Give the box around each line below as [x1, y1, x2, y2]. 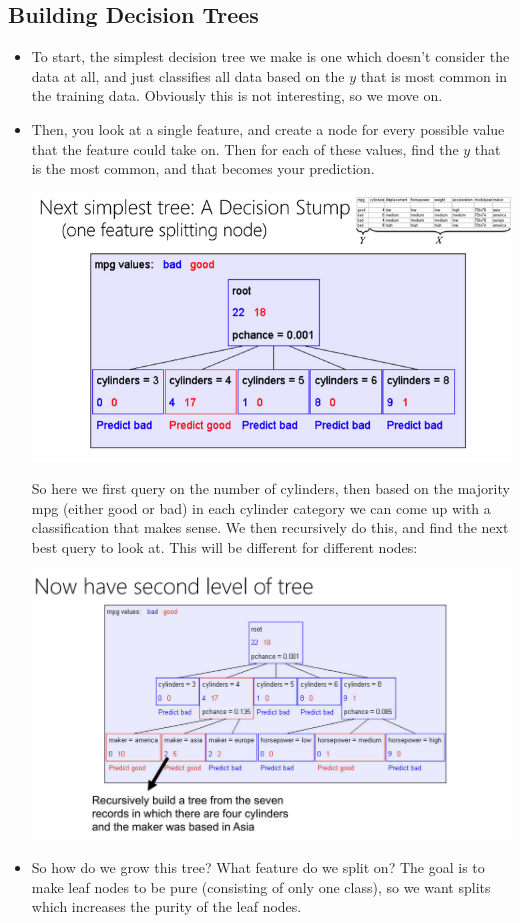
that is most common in [360, 65, 508, 86]
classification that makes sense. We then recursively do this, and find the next [31, 517, 509, 538]
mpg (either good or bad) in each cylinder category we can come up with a [31, 497, 491, 518]
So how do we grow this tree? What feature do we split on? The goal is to [31, 856, 485, 877]
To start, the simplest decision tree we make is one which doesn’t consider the [31, 46, 510, 67]
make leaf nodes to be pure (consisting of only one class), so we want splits [31, 876, 491, 897]
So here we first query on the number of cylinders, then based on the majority [31, 478, 510, 499]
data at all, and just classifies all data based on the [31, 65, 345, 86]
